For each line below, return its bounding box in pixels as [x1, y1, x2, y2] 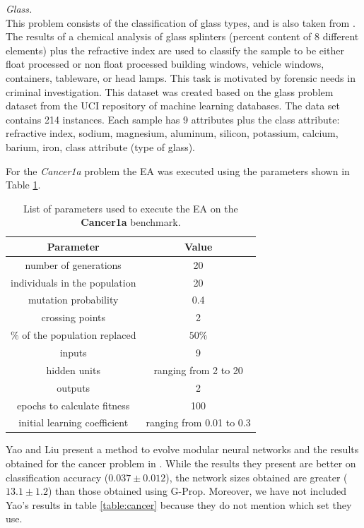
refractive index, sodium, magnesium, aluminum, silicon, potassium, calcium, [6, 126, 339, 140]
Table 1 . [6, 177, 41, 192]
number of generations [25, 257, 122, 272]
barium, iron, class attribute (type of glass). [6, 139, 196, 154]
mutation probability [28, 292, 119, 307]
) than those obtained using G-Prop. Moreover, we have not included [47, 484, 347, 498]
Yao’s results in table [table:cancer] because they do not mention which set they [6, 497, 352, 512]
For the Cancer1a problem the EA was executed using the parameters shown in [6, 163, 350, 178]
